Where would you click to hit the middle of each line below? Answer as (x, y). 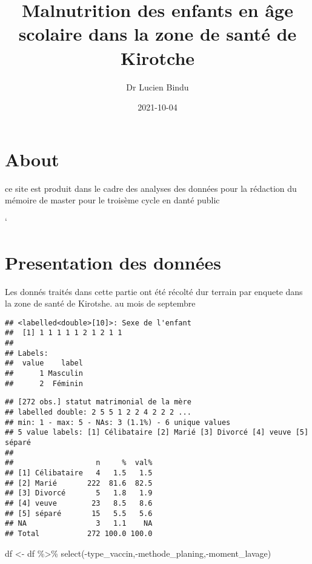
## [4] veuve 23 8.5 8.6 (79, 503)
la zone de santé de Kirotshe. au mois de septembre (100, 303)
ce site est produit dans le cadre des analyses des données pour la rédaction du (151, 188)
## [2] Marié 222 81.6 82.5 (79, 483)
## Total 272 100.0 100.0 (79, 533)
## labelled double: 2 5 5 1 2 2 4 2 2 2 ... (98, 412)
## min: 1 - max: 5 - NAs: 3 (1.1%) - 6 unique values (118, 422)
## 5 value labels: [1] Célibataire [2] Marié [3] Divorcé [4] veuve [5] (157, 433)
